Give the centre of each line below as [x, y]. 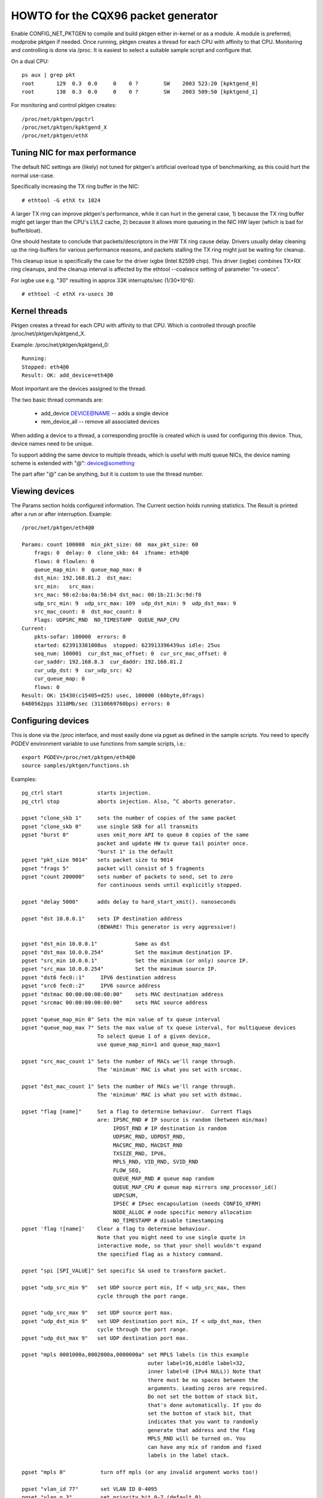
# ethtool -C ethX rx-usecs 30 [68, 294]
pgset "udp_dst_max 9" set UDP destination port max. [105, 1338]
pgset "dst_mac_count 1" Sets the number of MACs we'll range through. [129, 1086]
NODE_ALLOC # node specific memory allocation [182, 1212]
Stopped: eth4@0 [45, 367]
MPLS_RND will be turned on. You [196, 1439]
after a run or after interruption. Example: [61, 514]
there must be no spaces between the [203, 1380]
